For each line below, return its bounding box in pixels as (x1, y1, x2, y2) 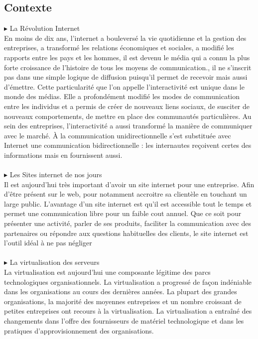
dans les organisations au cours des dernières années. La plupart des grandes (4, 286, 237, 297)
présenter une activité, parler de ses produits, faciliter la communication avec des (4, 218, 252, 228)
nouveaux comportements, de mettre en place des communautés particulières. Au (4, 111, 252, 121)
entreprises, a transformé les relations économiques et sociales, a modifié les (4, 42, 234, 53)
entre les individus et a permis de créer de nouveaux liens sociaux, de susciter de (4, 101, 250, 111)
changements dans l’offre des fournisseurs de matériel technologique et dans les (4, 316, 244, 326)
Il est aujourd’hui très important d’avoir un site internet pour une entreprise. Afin (4, 179, 255, 189)
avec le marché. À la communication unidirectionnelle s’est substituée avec (4, 130, 231, 140)
